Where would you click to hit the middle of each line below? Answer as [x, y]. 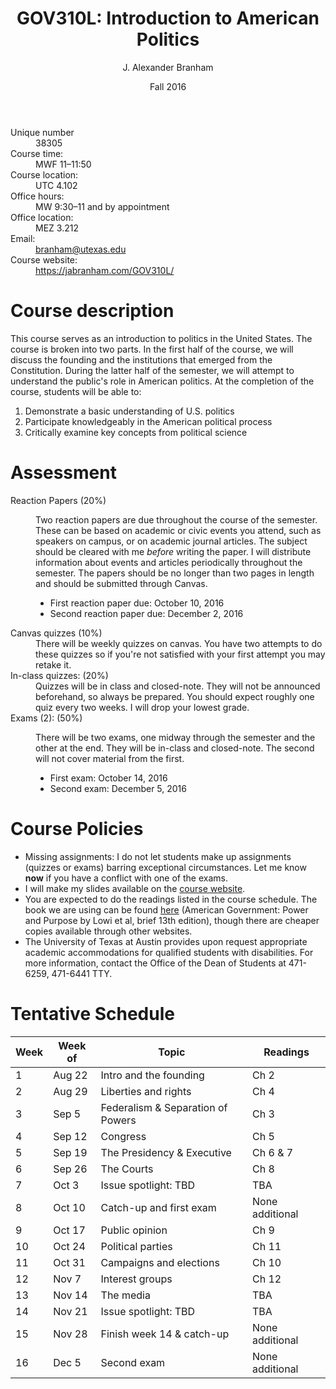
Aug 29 [70, 1091]
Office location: [42, 217]
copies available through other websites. [108, 931]
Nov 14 [70, 1295]
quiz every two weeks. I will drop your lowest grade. [142, 707]
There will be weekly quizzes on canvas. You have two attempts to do [179, 643]
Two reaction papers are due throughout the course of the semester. [176, 519]
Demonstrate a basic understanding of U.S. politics [129, 411]
